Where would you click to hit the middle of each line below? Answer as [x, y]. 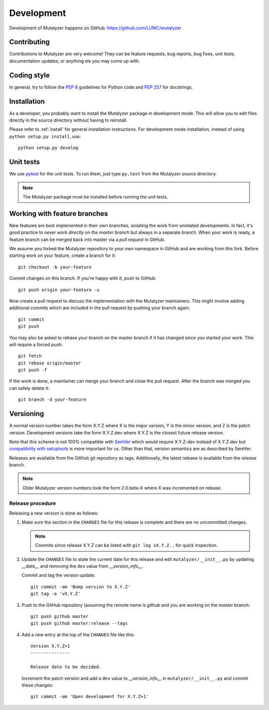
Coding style [29, 75]
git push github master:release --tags [79, 623]
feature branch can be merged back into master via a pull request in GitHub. [87, 239]
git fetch [30, 356]
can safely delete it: [29, 388]
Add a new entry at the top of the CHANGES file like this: [78, 634]
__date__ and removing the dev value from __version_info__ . [83, 566]
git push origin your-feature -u [59, 290]
